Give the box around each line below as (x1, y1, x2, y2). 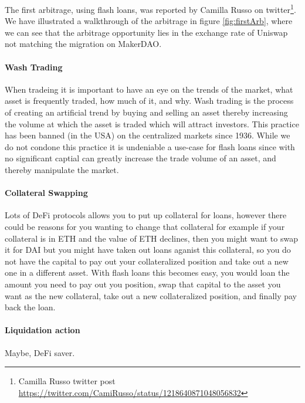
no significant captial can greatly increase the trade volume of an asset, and (5, 152, 276, 164)
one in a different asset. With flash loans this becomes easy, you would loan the (5, 266, 290, 279)
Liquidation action (5, 324, 80, 336)
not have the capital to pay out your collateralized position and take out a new (5, 255, 289, 267)
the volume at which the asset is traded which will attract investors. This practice (5, 117, 299, 130)
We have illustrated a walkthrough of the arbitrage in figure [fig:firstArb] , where (5, 15, 293, 27)
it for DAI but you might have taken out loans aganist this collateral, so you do (5, 243, 291, 256)
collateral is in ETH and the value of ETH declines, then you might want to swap (5, 232, 298, 244)
